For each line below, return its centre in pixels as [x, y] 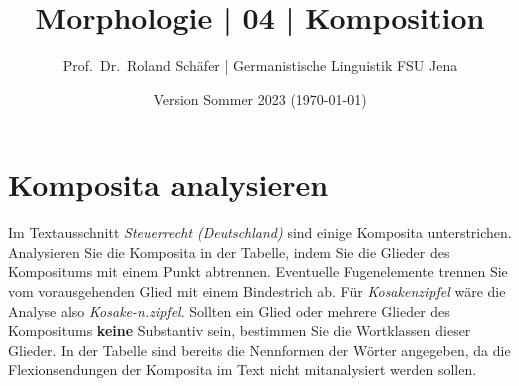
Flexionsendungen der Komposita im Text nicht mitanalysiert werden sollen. [242, 369]
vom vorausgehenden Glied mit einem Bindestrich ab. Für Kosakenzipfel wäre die [257, 291]
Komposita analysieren [168, 184]
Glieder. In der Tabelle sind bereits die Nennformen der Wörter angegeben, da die [259, 349]
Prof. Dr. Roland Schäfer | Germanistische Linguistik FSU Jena [260, 65]
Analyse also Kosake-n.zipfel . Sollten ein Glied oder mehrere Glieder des [229, 310]
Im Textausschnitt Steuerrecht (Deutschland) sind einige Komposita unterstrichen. [260, 232]
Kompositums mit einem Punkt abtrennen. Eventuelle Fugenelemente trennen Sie [258, 271]
